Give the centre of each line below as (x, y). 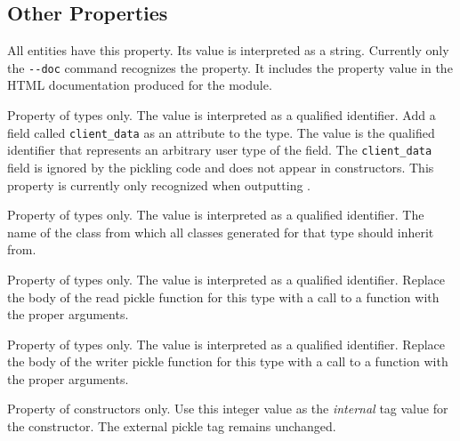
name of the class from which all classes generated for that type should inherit (221, 232)
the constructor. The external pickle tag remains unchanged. (172, 426)
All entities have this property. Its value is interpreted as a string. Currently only (228, 50)
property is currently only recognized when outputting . (159, 184)
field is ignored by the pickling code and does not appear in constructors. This (221, 167)
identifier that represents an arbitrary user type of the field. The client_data (220, 150)
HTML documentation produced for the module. (140, 85)
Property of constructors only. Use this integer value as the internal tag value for (228, 409)
